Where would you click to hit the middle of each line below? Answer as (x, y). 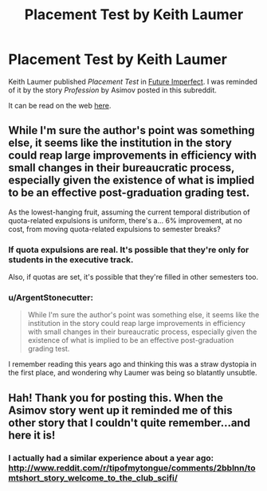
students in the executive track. (71, 259)
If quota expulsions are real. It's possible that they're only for (129, 249)
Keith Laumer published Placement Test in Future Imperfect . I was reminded (133, 81)
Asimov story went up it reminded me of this (120, 410)
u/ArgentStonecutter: (51, 297)
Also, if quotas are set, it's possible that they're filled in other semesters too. (133, 277)
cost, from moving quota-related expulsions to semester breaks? (114, 229)
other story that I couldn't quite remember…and (130, 423)
